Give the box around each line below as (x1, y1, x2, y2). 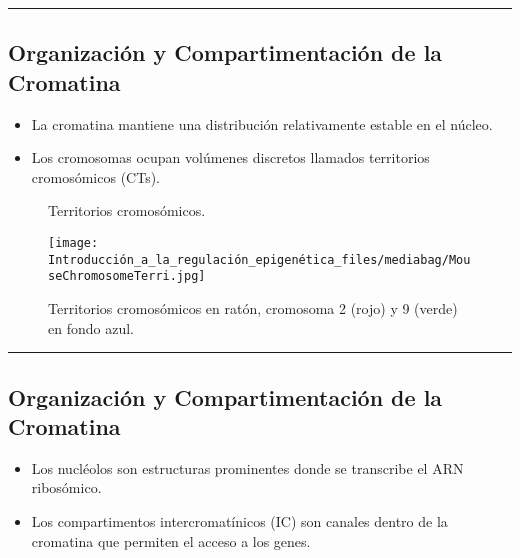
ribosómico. (31, 477, 102, 498)
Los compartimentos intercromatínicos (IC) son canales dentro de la (31, 510, 448, 531)
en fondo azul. (48, 317, 134, 338)
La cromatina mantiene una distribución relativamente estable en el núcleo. (31, 113, 493, 134)
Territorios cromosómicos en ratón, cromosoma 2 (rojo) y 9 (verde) (48, 297, 458, 318)
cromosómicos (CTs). (31, 166, 160, 187)
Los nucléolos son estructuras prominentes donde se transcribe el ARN (31, 457, 464, 478)
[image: (48, 235, 99, 250)
